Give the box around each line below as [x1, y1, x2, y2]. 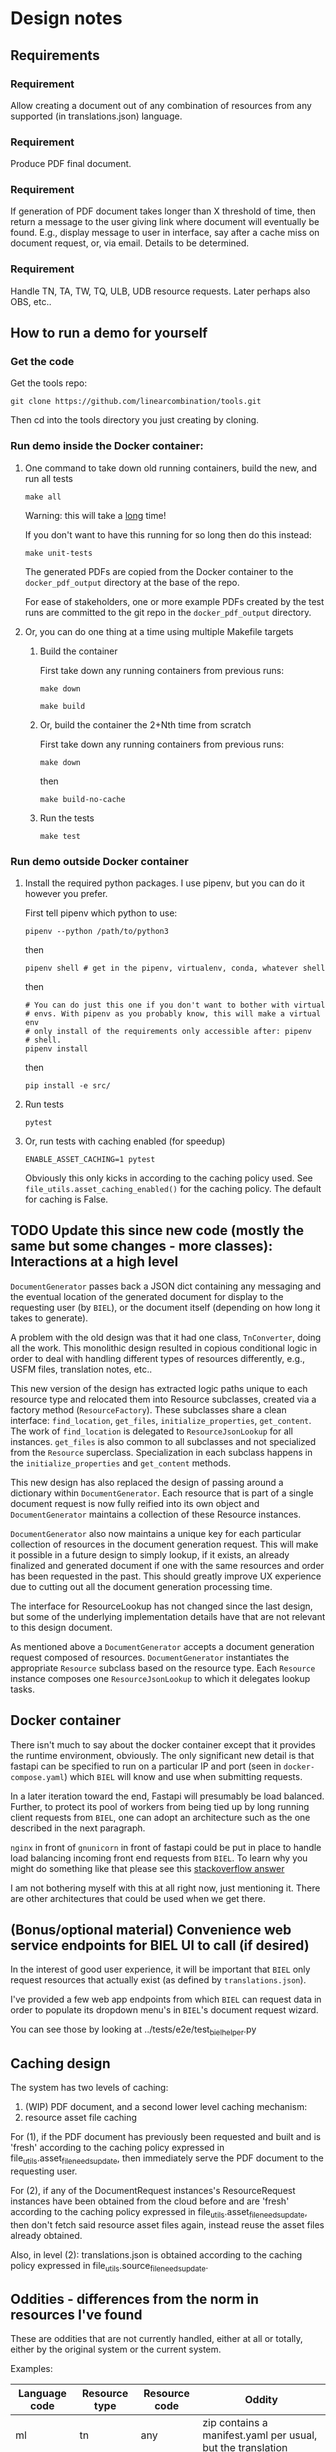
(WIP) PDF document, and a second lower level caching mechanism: [24, 2101, 308, 2113]
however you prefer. [24, 888, 108, 900]
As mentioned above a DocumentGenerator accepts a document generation [10, 1640, 315, 1652]
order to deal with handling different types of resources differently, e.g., [10, 1352, 306, 1364]
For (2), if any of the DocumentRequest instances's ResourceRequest [10, 2184, 296, 2196]
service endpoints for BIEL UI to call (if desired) [10, 1937, 310, 1954]
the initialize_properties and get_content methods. [10, 1457, 232, 1469]
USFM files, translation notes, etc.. [10, 1363, 153, 1375]
